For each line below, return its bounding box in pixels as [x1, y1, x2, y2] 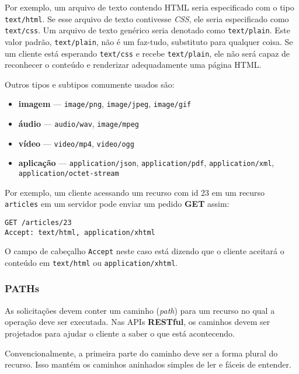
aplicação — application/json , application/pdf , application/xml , [18, 157, 274, 169]
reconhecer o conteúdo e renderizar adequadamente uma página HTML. [5, 58, 262, 71]
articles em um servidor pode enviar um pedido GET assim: [5, 198, 230, 210]
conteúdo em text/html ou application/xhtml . [5, 256, 178, 268]
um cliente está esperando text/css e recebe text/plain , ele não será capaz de [5, 47, 290, 59]
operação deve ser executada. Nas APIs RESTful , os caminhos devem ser [5, 316, 270, 328]
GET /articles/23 [5, 218, 72, 227]
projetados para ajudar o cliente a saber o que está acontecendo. [5, 327, 235, 339]
